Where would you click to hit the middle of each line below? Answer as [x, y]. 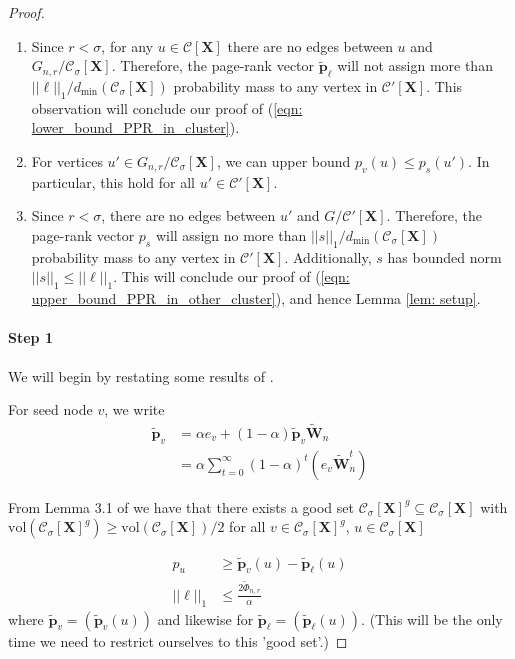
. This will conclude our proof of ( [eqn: [231, 276]
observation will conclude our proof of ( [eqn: [167, 107]
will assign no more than [231, 234]
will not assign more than [415, 65]
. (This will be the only [432, 618]
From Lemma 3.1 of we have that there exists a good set [181, 506]
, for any [127, 45]
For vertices [67, 160]
